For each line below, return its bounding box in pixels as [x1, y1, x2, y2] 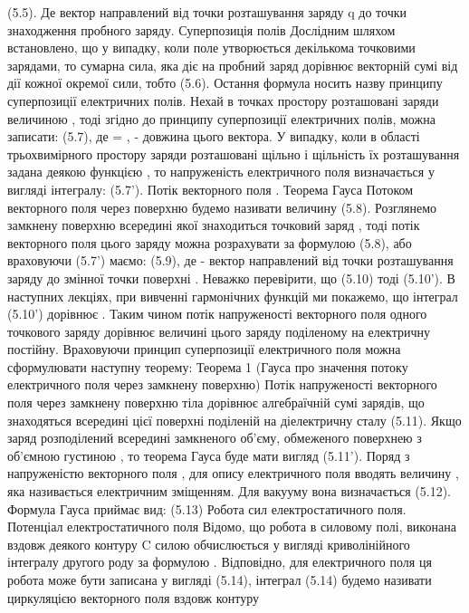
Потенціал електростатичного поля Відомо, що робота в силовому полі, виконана [7, 517, 456, 536]
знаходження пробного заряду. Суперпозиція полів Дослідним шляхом [7, 20, 396, 39]
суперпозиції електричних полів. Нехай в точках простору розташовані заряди [7, 91, 439, 110]
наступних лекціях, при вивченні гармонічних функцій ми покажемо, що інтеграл [7, 286, 458, 305]
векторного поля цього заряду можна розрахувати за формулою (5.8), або [7, 233, 412, 252]
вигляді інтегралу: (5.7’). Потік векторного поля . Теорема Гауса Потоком [7, 179, 414, 198]
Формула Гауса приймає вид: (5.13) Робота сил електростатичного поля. [7, 499, 407, 518]
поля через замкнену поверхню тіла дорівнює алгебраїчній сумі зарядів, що [7, 393, 425, 412]
